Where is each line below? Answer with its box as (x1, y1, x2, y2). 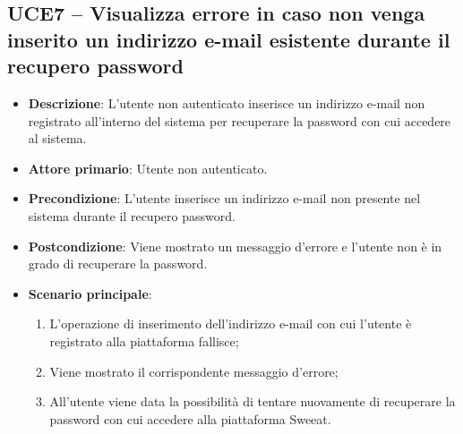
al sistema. (28, 129, 87, 148)
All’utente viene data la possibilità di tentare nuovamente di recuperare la (49, 392, 456, 411)
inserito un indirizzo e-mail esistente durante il (7, 25, 450, 53)
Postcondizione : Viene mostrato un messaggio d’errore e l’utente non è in (28, 236, 442, 255)
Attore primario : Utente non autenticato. (28, 158, 268, 177)
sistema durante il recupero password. (28, 206, 236, 225)
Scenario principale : (28, 284, 152, 302)
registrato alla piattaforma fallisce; (49, 331, 239, 350)
